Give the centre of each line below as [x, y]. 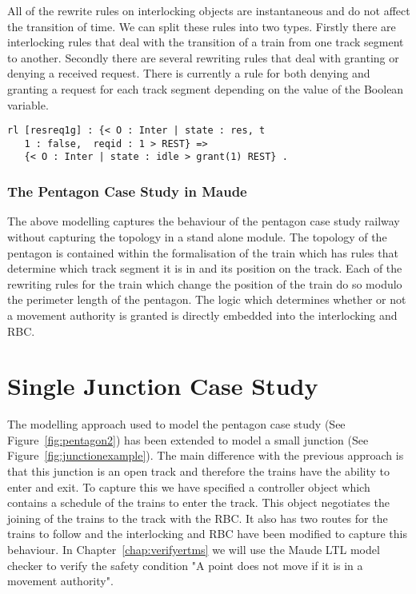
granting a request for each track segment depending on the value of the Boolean [206, 88]
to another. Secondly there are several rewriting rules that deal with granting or [203, 57]
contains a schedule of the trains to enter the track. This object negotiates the [199, 502]
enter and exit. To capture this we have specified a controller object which [189, 486]
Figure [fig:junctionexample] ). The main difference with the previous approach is [206, 455]
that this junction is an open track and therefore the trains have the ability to [198, 471]
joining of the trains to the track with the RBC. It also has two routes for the [198, 518]
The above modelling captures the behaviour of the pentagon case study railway [204, 221]
